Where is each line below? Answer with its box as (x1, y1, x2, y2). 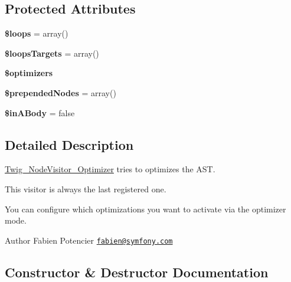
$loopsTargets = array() (5, 47, 99, 59)
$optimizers (5, 67, 53, 79)
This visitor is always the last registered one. (5, 182, 166, 195)
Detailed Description (5, 135, 134, 153)
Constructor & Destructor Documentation (5, 263, 269, 281)
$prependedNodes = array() (5, 86, 116, 99)
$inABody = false (5, 106, 75, 119)
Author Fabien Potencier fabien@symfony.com (5, 234, 173, 246)
